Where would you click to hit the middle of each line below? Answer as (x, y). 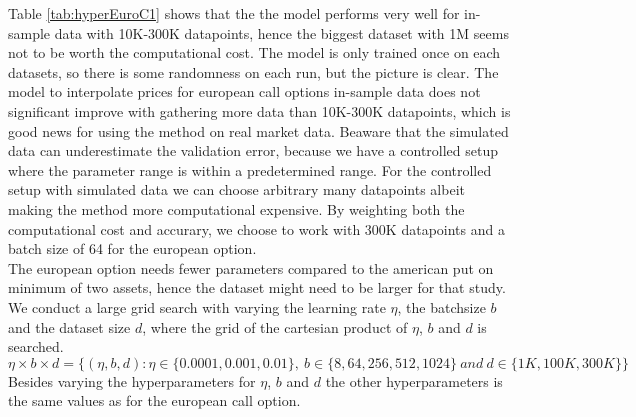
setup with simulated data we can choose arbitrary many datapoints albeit (236, 189)
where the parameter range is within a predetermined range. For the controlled (250, 169)
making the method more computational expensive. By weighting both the (236, 208)
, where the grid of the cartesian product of (275, 326)
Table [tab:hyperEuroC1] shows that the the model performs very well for (234, 13)
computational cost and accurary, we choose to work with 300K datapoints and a (256, 228)
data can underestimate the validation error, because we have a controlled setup (253, 150)
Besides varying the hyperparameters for (132, 380)
